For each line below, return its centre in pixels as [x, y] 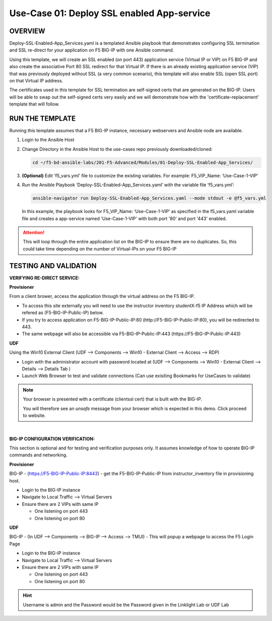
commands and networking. [38, 455]
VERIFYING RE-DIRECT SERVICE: [45, 278]
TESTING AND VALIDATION [53, 266]
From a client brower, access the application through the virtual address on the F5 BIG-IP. [102, 296]
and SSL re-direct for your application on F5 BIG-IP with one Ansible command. [92, 50]
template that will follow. [35, 104]
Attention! [34, 232]
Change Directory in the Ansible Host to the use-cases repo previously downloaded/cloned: [117, 149]
